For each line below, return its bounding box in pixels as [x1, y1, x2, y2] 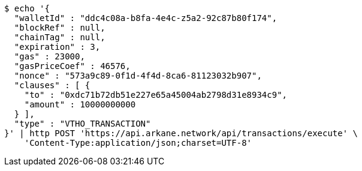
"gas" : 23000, [14, 52, 85, 61]
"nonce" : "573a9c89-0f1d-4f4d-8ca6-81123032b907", [14, 71, 262, 80]
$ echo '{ [4, 4, 50, 13]
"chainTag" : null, [14, 32, 105, 42]
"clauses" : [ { [14, 80, 90, 90]
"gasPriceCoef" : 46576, [14, 61, 131, 71]
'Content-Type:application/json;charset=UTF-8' [24, 138, 252, 148]
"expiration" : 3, [14, 42, 101, 52]
